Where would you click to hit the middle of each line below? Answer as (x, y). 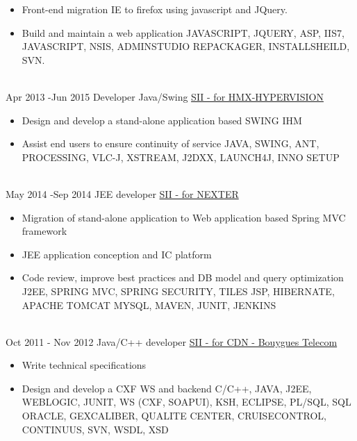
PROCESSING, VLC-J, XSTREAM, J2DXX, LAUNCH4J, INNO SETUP (181, 157)
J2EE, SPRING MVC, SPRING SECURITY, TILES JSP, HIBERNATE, (178, 291)
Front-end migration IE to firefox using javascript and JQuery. (155, 9)
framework (44, 231)
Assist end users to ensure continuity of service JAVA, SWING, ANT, (171, 143)
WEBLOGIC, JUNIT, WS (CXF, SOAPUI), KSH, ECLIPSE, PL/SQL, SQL (186, 402)
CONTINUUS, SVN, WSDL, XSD (95, 429)
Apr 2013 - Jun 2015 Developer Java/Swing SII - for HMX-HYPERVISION (165, 96)
